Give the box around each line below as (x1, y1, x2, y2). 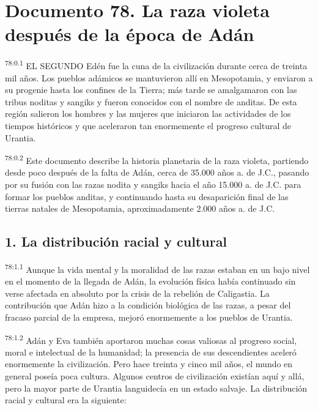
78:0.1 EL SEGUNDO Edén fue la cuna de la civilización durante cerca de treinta (5, 58, 308, 72)
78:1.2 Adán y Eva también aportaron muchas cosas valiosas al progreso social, (5, 332, 297, 346)
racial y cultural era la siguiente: (5, 393, 127, 406)
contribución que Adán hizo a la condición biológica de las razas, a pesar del (5, 299, 291, 311)
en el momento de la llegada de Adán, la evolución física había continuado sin (5, 275, 296, 288)
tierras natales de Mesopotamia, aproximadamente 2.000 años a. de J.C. (5, 202, 275, 215)
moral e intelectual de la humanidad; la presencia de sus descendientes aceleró (5, 345, 297, 358)
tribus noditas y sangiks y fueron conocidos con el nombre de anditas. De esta (5, 95, 297, 108)
